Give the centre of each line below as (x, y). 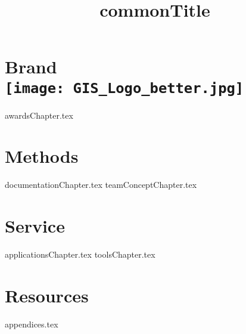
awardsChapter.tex (39, 115)
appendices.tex (32, 324)
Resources (47, 295)
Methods (42, 156)
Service (35, 226)
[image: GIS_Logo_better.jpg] (124, 88)
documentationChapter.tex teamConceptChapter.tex (101, 185)
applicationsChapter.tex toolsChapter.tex (80, 254)
